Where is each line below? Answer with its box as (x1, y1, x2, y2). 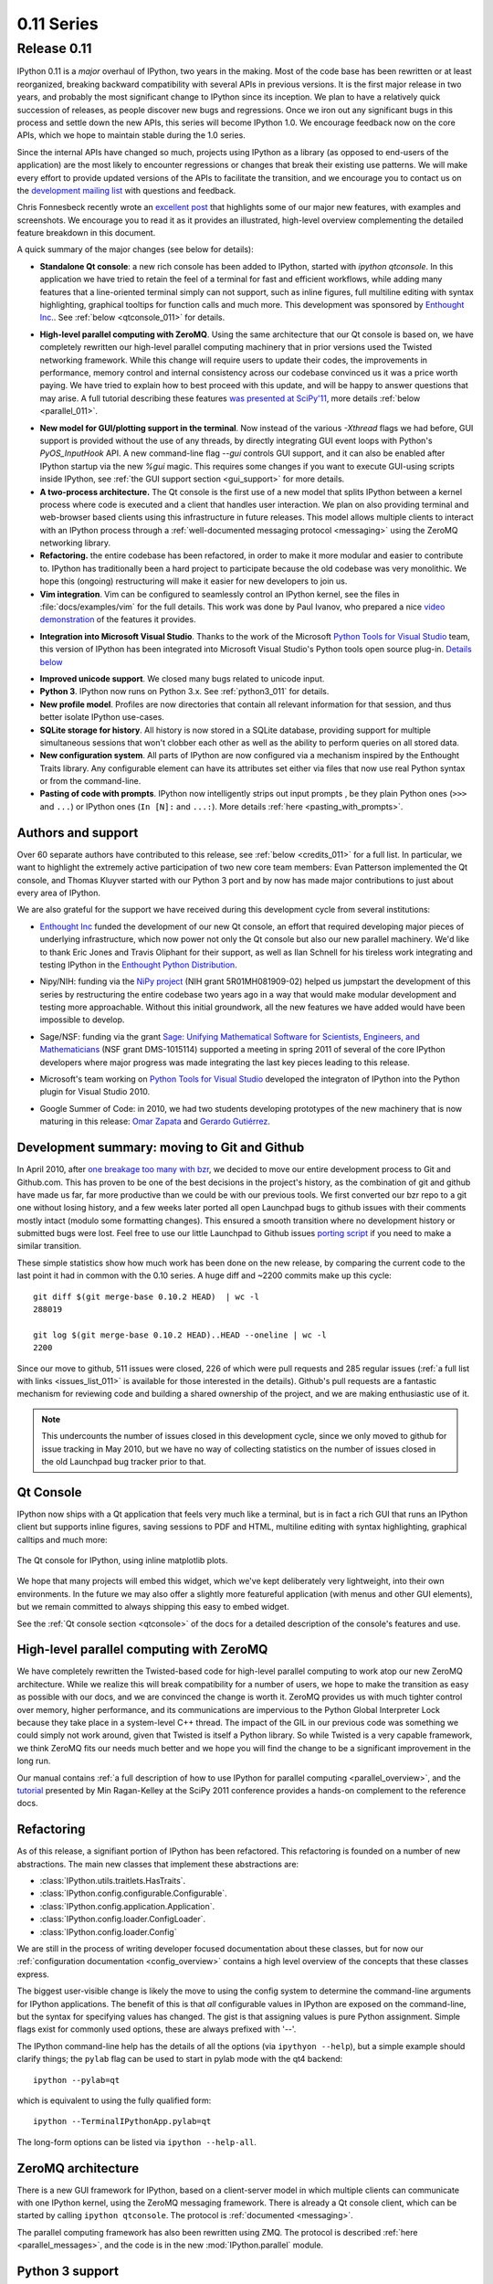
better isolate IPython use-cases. (39, 712, 164, 723)
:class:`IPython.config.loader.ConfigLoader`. (39, 1914, 206, 1925)
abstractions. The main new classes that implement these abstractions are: (16, 1858, 299, 1869)
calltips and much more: (16, 1534, 109, 1545)
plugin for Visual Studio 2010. (39, 1086, 151, 1097)
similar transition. (16, 1241, 82, 1252)
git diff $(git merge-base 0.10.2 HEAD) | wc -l (33, 1291, 260, 1302)
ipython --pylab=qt (33, 2075, 121, 2085)
